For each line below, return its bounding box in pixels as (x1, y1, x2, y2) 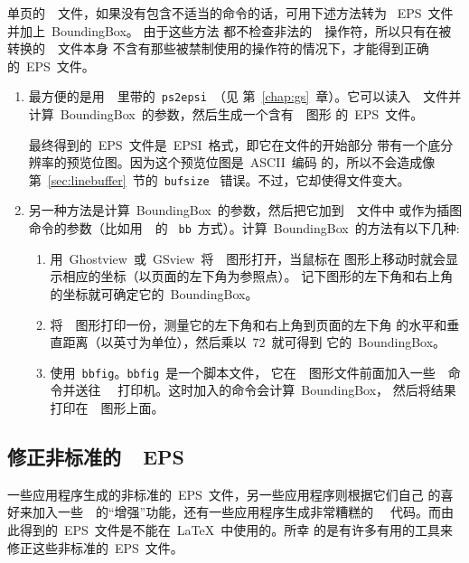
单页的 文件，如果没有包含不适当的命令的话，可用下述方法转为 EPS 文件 (7, 4, 454, 22)
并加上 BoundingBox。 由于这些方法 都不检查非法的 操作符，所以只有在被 (7, 21, 452, 40)
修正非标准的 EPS (7, 442, 184, 470)
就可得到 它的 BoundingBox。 (271, 333, 446, 352)
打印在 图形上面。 (50, 398, 164, 417)
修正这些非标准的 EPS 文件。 (7, 538, 183, 557)
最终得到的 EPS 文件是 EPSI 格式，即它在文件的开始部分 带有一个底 (28, 135, 441, 154)
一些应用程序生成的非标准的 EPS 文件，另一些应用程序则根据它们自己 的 (7, 484, 441, 503)
